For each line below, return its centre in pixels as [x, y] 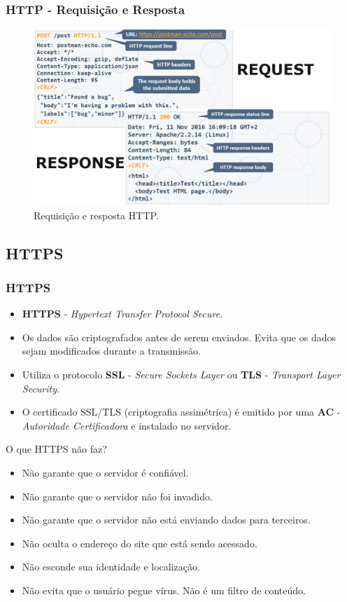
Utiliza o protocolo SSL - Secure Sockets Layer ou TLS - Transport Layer [181, 374]
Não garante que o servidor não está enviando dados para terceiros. [166, 520]
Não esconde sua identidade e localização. [111, 567]
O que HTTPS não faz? [56, 449]
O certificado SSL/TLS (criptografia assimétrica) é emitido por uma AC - [181, 412]
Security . [41, 388]
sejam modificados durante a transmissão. [111, 351]
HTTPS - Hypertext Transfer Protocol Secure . [122, 314]
